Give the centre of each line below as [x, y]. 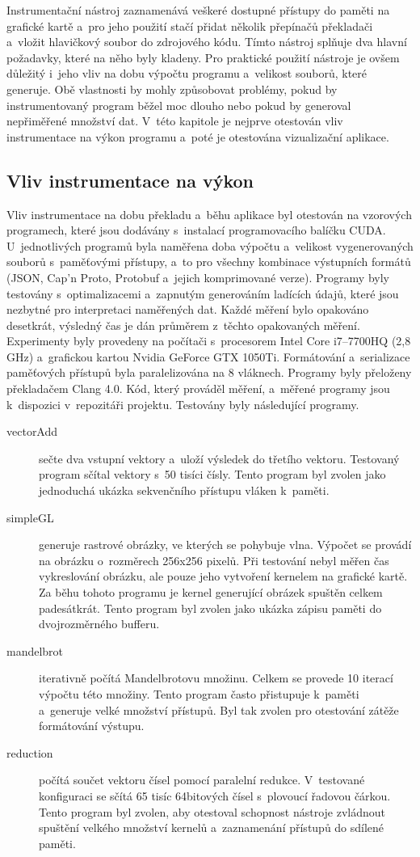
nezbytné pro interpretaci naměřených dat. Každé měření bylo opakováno [188, 309]
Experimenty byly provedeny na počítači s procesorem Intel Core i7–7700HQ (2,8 [209, 341]
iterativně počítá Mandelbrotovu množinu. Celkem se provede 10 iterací [216, 678]
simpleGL [30, 517]
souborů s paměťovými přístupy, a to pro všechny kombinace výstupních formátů [209, 262]
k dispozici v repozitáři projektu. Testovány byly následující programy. [183, 404]
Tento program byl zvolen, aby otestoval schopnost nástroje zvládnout [212, 811]
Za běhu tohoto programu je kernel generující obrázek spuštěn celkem [211, 592]
